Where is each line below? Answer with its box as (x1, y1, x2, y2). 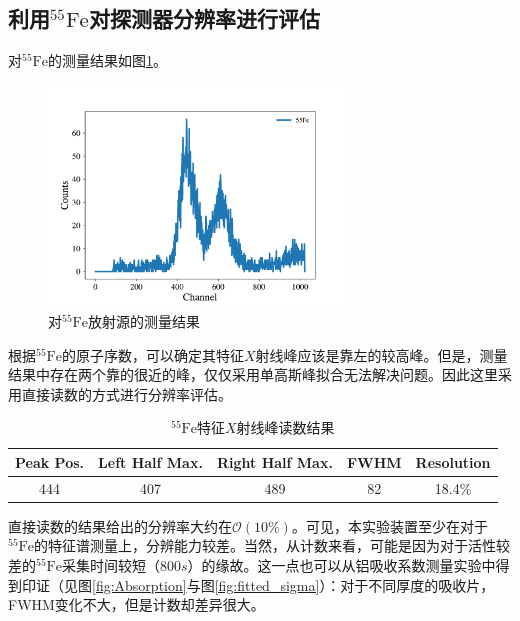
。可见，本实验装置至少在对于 (291, 515, 488, 536)
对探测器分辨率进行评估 (88, 3, 320, 34)
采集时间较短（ (61, 555, 160, 576)
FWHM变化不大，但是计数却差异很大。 (8, 594, 265, 615)
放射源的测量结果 (87, 310, 200, 331)
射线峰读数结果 (236, 417, 335, 438)
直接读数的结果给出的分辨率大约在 (8, 515, 232, 536)
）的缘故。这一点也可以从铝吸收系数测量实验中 (187, 555, 496, 576)
